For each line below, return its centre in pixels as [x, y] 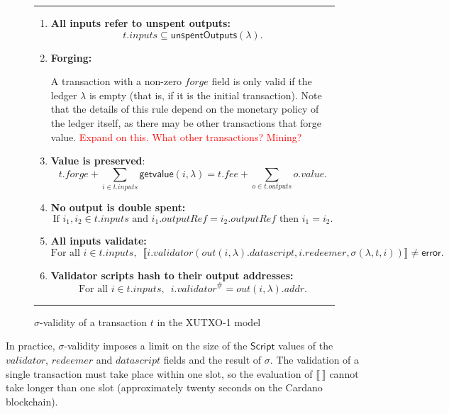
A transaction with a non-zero [116, 81]
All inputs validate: [99, 241]
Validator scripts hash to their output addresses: [172, 275]
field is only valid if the [262, 81]
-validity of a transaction [94, 321]
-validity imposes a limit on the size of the [156, 346]
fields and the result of [212, 359]
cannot [344, 373]
